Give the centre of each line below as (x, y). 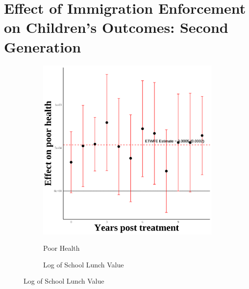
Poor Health (62, 248)
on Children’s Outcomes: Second (116, 27)
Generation (43, 46)
